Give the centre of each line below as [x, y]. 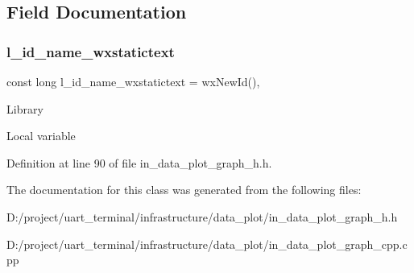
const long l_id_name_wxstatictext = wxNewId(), [133, 81]
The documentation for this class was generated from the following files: [184, 190]
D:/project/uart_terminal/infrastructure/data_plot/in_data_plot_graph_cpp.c [207, 244]
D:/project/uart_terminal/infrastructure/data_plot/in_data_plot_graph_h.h [202, 216]
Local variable [41, 136]
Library [25, 108]
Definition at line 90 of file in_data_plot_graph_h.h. [139, 162]
